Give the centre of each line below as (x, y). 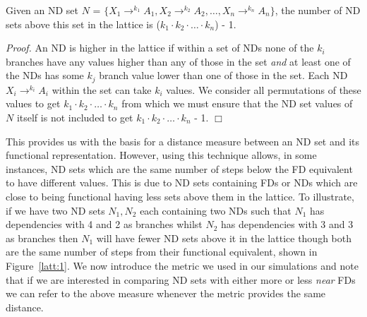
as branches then (42, 238)
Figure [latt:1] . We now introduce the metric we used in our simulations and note (182, 265)
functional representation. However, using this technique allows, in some (161, 155)
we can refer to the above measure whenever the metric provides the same (166, 293)
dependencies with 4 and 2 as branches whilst (104, 224)
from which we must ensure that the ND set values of (237, 103)
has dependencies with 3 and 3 (287, 224)
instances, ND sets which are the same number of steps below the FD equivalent (179, 168)
